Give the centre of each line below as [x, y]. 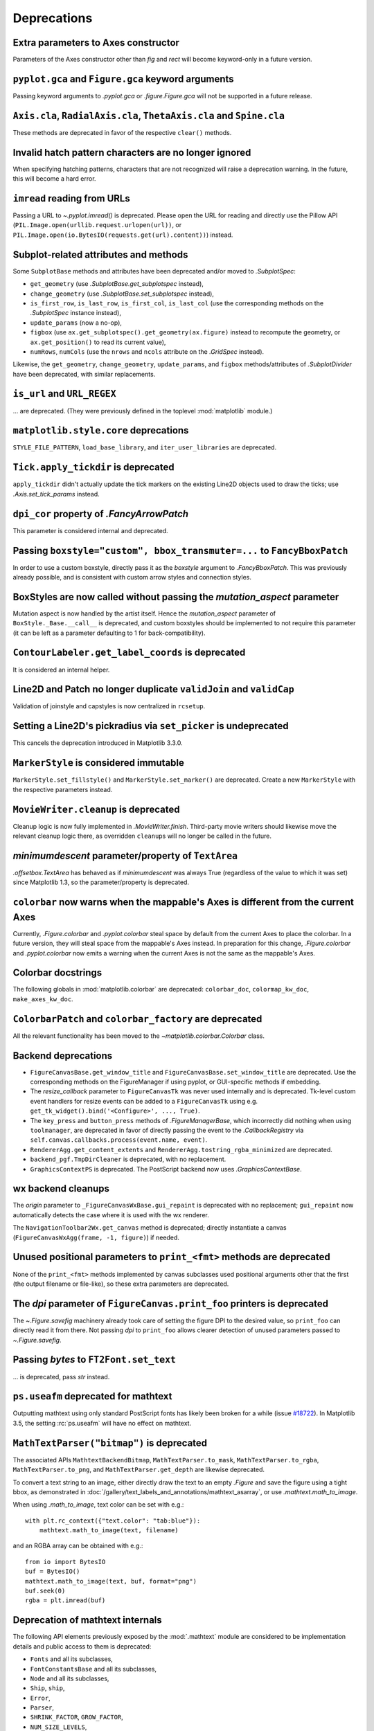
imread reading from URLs [72, 198]
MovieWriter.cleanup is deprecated [96, 809]
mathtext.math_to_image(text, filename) [109, 1531]
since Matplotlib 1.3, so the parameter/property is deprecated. [101, 882]
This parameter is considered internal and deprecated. [91, 530]
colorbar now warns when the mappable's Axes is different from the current [184, 903]
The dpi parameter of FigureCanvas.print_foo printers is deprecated [171, 1303]
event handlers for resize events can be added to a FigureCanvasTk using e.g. [144, 1101]
